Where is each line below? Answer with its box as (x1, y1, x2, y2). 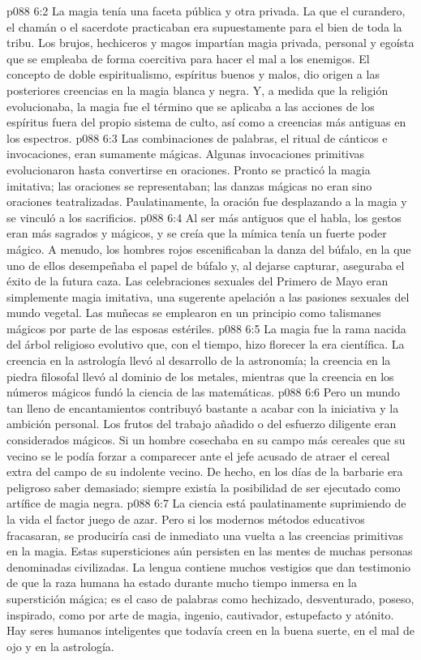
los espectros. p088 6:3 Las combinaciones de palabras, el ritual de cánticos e (6, 129, 388, 146)
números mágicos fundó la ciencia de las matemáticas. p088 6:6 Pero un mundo (6, 384, 401, 401)
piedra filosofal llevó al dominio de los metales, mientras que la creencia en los (6, 367, 394, 384)
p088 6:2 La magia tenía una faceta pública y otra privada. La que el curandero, (6, 2, 406, 19)
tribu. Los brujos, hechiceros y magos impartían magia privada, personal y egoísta (6, 34, 415, 51)
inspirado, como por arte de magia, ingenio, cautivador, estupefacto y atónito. (6, 606, 394, 623)
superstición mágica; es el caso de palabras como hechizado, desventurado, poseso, (6, 589, 415, 606)
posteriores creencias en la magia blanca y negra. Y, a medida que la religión (6, 81, 389, 98)
